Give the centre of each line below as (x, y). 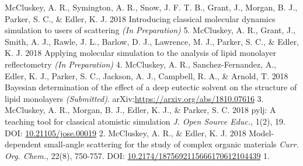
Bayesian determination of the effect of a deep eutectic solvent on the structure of (151, 87)
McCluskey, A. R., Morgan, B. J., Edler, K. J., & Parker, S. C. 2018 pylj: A (140, 110)
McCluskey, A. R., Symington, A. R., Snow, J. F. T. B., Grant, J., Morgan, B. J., (151, 7)
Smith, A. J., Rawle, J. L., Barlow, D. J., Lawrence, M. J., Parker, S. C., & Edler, (152, 41)
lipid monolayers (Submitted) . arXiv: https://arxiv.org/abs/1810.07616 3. (134, 98)
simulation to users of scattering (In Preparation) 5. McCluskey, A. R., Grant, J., (150, 30)
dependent (23, 144)
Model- (262, 133)
